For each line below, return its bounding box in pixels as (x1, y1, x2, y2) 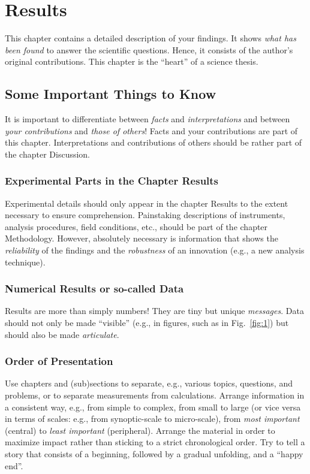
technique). (5, 255, 46, 268)
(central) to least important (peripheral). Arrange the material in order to (5, 424, 275, 436)
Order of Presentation (5, 354, 113, 369)
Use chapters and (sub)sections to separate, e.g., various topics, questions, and (5, 377, 293, 390)
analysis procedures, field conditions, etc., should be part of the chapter (5, 220, 268, 233)
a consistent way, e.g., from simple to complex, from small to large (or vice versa (5, 400, 301, 413)
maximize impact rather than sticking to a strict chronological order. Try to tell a (5, 436, 305, 448)
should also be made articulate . (5, 328, 119, 340)
